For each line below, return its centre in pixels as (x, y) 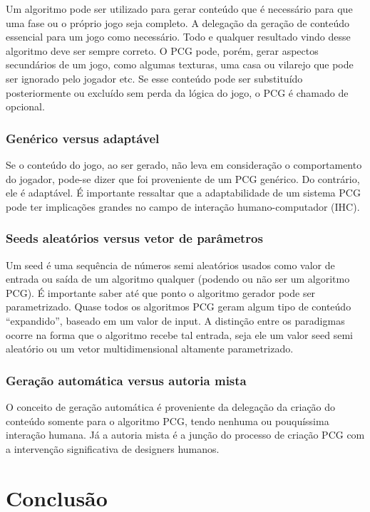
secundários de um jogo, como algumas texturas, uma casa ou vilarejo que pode (180, 64)
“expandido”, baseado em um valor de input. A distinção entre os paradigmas (175, 320)
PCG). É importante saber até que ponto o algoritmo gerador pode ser (161, 292)
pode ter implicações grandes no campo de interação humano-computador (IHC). (183, 206)
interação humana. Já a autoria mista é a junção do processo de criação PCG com (185, 435)
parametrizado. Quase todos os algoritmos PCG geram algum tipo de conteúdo (179, 307)
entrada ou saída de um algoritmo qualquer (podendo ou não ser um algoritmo (178, 279)
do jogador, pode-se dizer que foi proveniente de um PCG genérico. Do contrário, (183, 178)
